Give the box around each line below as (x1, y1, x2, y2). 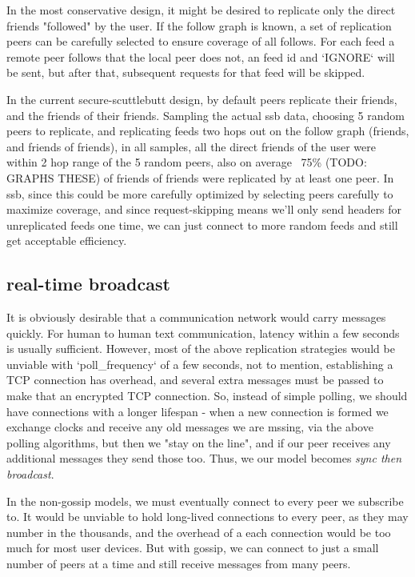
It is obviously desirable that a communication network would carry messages (6, 309, 386, 326)
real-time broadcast (6, 271, 170, 296)
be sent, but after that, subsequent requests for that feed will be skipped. (6, 64, 365, 81)
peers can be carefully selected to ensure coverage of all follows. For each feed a (6, 33, 395, 50)
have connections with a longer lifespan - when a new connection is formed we (6, 403, 389, 419)
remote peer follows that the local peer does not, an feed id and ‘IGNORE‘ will (6, 48, 395, 65)
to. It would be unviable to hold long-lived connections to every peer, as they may (6, 508, 409, 525)
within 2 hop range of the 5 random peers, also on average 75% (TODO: (6, 154, 367, 170)
